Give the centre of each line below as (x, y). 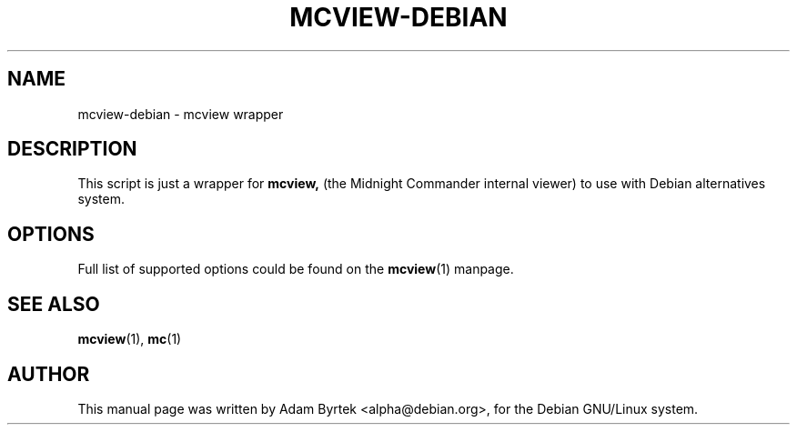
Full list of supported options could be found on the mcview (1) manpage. (296, 269)
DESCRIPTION (72, 149)
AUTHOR (49, 374)
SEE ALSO (54, 304)
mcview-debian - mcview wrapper (181, 114)
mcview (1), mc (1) (130, 339)
